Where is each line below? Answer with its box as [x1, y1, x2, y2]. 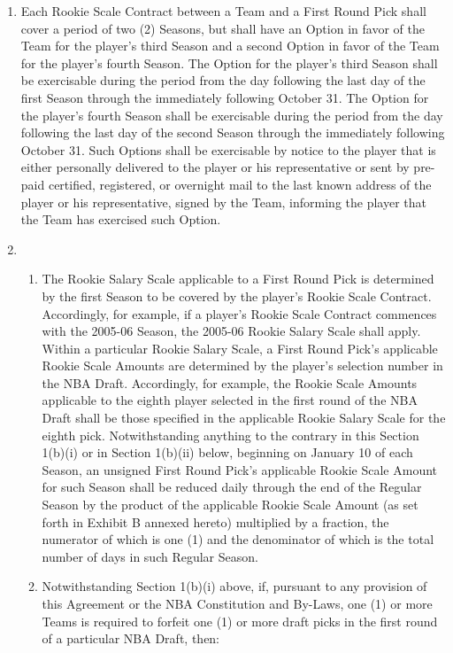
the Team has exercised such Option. [20, 210, 221, 229]
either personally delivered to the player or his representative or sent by [20, 158, 410, 176]
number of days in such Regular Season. [42, 547, 258, 565]
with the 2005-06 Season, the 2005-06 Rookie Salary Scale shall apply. [42, 322, 421, 340]
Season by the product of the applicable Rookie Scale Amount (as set [42, 495, 418, 514]
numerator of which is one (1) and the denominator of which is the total [42, 530, 434, 548]
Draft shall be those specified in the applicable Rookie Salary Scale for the [42, 408, 446, 427]
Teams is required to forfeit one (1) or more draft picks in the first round [42, 611, 438, 630]
